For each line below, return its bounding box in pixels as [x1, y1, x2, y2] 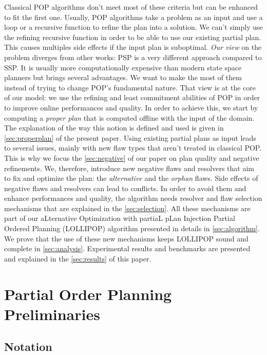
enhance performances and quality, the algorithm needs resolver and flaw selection [4, 193, 262, 203]
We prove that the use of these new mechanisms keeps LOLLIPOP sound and [4, 233, 249, 244]
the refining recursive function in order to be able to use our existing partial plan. [4, 31, 261, 42]
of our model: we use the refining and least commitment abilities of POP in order [4, 92, 260, 103]
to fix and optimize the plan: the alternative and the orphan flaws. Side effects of [4, 173, 258, 183]
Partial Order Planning [4, 283, 172, 304]
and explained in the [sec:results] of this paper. [4, 253, 151, 264]
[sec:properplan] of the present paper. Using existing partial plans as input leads [4, 132, 256, 143]
